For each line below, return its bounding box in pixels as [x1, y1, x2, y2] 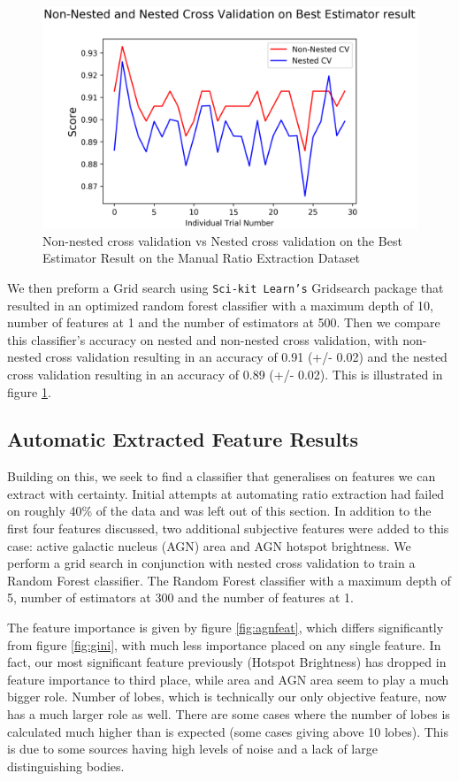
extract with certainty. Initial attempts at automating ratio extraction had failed [7, 484, 445, 502]
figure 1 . [7, 382, 51, 401]
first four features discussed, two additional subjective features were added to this [7, 519, 449, 538]
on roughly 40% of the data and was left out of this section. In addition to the [7, 502, 432, 520]
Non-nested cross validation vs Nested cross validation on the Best [42, 231, 402, 249]
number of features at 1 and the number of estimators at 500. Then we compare [7, 313, 440, 332]
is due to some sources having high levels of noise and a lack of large [7, 739, 378, 758]
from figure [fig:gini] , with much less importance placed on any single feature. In [7, 635, 441, 654]
